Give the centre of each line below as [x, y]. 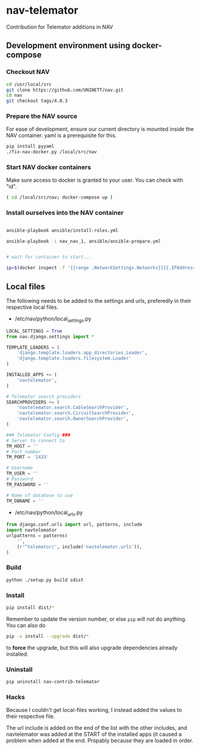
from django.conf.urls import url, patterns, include [74, 525]
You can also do [26, 625]
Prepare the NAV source [42, 116]
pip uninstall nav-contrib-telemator [53, 682]
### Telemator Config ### [38, 435]
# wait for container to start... [49, 257]
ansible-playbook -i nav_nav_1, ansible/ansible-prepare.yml [84, 241]
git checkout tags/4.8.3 [37, 101]
